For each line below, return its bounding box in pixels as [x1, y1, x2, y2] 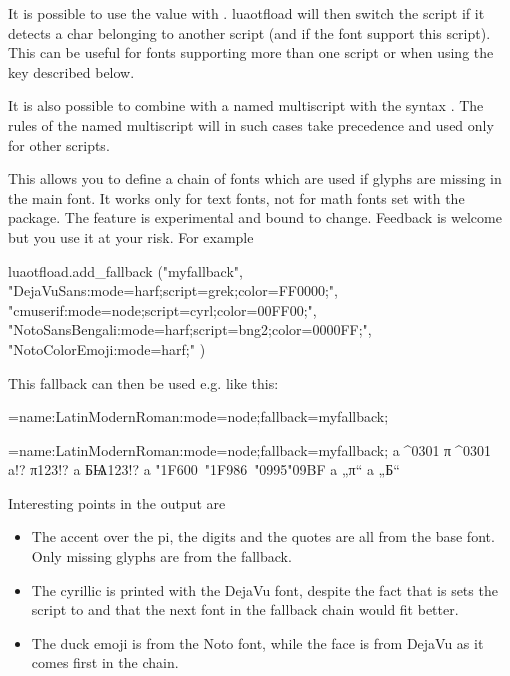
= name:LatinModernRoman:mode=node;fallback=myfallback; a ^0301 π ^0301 [8, 439, 491, 460]
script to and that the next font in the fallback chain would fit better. [31, 599, 459, 620]
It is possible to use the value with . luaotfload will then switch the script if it [8, 3, 485, 23]
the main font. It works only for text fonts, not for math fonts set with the [8, 187, 465, 208]
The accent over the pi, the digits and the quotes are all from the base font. [31, 526, 495, 547]
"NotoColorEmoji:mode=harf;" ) [8, 338, 206, 359]
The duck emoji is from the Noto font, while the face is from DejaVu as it [31, 632, 484, 653]
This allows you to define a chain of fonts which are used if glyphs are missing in [8, 168, 502, 189]
